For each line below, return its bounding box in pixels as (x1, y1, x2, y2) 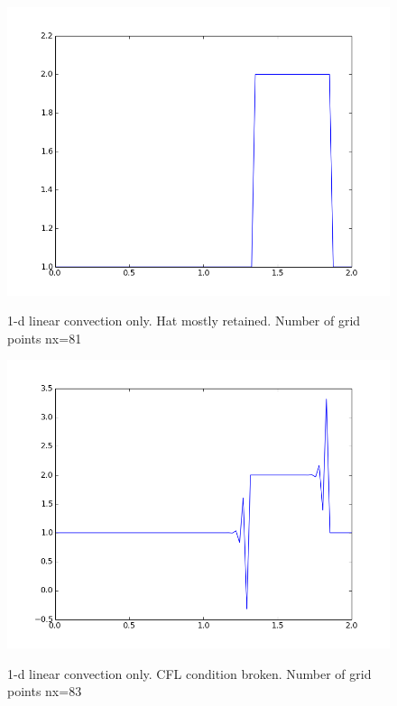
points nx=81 (7, 328, 82, 347)
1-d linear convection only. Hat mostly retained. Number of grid (7, 311, 361, 330)
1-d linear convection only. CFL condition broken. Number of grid (7, 664, 372, 683)
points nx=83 (7, 682, 82, 701)
